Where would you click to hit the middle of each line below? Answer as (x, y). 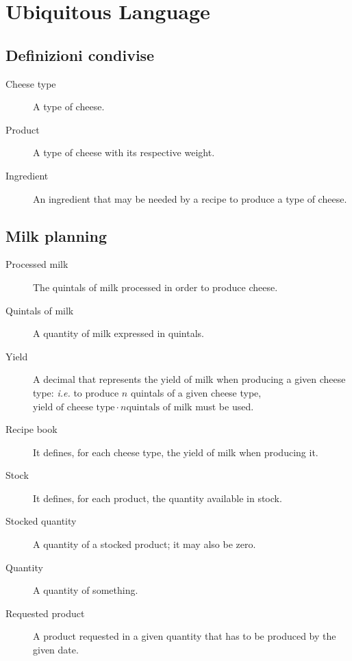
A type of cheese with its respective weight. (124, 152)
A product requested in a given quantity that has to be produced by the (185, 636)
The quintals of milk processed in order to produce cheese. (155, 287)
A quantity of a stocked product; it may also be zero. (144, 544)
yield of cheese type (74, 407)
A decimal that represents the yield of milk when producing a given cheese (189, 379)
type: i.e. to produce (76, 392)
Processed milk (37, 264)
